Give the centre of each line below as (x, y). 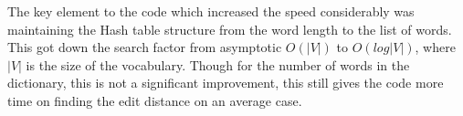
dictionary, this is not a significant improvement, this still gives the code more (226, 83)
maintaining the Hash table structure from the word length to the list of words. (230, 29)
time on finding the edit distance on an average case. (155, 100)
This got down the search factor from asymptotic (145, 47)
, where (435, 47)
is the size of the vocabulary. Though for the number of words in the (218, 64)
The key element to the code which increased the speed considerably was (211, 11)
